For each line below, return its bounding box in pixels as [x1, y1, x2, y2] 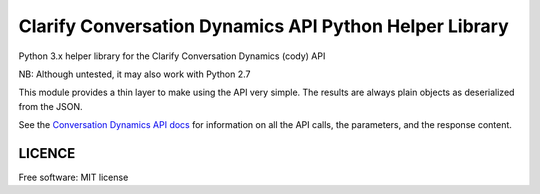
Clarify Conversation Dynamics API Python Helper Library [18, 15, 509, 37]
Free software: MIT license [18, 171, 129, 184]
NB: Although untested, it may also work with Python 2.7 [18, 68, 251, 80]
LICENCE [18, 145, 76, 162]
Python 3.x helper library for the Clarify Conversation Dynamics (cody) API [18, 50, 326, 62]
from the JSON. [18, 100, 84, 112]
